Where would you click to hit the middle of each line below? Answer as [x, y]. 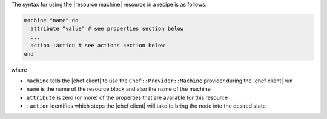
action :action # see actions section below [97, 46]
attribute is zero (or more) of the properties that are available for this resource [127, 97]
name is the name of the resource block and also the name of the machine [119, 89]
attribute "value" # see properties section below [107, 29]
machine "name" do [51, 20]
